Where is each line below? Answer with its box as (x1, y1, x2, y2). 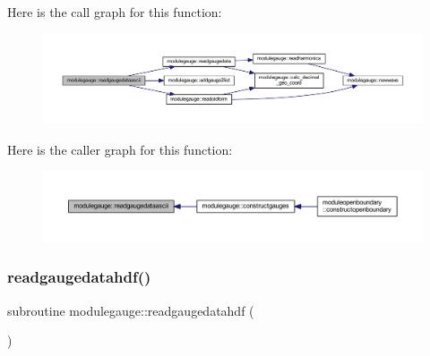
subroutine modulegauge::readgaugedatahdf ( (7, 301, 254, 319)
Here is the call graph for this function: (7, 3, 222, 21)
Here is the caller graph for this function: (7, 140, 233, 158)
